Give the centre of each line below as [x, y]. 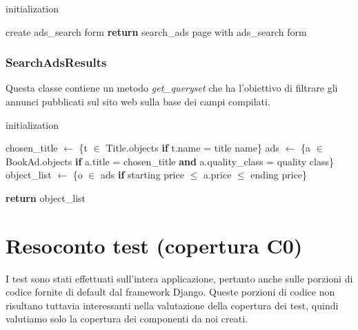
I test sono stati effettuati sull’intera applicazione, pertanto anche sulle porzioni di [179, 278]
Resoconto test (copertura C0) [154, 245]
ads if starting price [142, 175]
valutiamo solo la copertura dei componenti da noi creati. [127, 319]
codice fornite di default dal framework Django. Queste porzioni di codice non [170, 292]
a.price [217, 175]
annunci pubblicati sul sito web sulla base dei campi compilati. [138, 101]
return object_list [46, 197]
